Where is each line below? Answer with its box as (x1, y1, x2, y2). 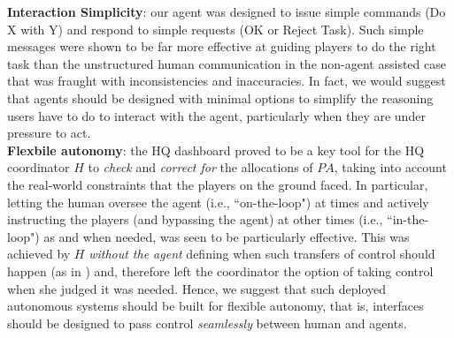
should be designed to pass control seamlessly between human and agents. (7, 313, 407, 332)
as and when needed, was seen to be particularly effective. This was (43, 227, 410, 245)
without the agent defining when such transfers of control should (88, 244, 435, 263)
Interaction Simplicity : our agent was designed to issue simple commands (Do (7, 3, 446, 20)
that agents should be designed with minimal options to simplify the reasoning (7, 88, 434, 107)
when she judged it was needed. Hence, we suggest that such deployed (7, 279, 387, 297)
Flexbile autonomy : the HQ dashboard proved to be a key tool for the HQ (7, 140, 425, 159)
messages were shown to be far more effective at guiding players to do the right (7, 37, 436, 56)
